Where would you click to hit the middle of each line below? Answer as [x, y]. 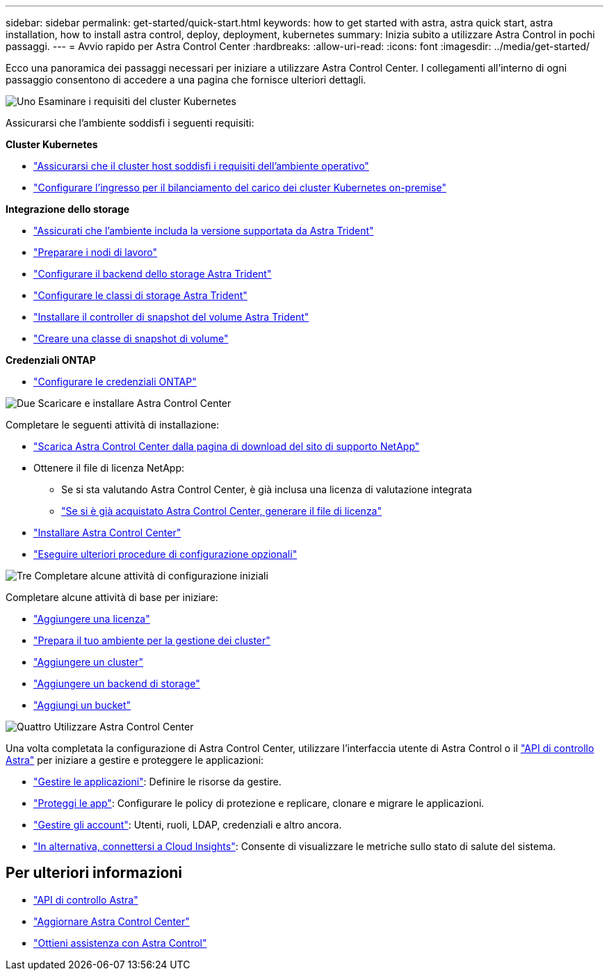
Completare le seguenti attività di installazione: [113, 425]
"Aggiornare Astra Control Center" [112, 921]
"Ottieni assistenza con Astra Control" [120, 943]
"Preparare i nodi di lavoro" [96, 252]
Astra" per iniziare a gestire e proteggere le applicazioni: [135, 760]
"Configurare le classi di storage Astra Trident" [140, 295]
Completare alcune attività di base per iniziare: [112, 597]
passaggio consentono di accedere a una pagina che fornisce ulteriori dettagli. [186, 80]
